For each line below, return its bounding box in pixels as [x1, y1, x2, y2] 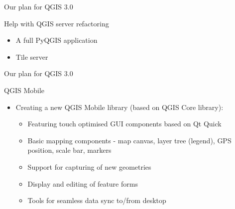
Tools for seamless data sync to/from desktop [27, 195, 166, 206]
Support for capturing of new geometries [27, 161, 151, 172]
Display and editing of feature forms [27, 178, 138, 189]
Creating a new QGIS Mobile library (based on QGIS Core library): [15, 102, 224, 112]
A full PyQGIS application [15, 35, 98, 45]
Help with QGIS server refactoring [4, 18, 109, 28]
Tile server [15, 51, 48, 62]
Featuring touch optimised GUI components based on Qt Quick [27, 118, 222, 129]
